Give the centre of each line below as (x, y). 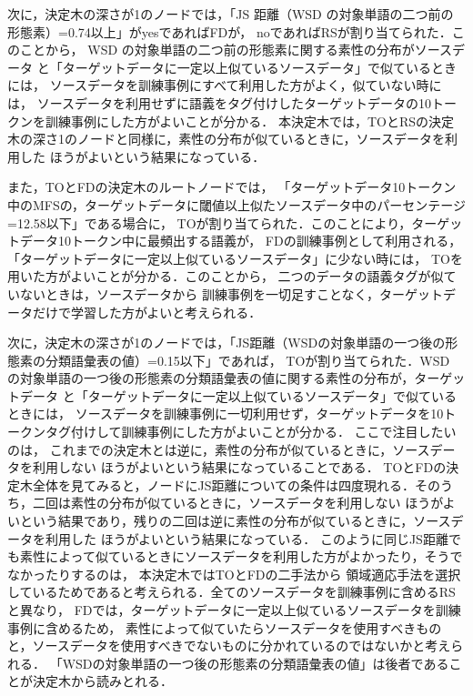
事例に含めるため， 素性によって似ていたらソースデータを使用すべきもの (225, 627)
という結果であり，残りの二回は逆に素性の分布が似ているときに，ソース (235, 521)
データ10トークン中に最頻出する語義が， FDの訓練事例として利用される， (241, 241)
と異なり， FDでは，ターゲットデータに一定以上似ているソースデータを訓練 (234, 610)
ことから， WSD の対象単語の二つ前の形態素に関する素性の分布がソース (236, 50)
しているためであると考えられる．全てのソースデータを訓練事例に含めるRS (231, 592)
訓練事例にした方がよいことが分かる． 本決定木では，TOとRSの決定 (250, 121)
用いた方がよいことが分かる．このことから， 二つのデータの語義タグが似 (226, 276)
